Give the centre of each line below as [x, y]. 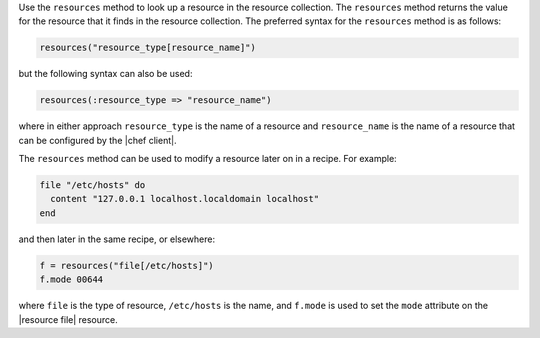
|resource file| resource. [68, 319]
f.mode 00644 [71, 279]
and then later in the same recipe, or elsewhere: [116, 239]
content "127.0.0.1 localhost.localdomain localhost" [185, 199]
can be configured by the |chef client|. [97, 140]
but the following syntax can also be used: [105, 74]
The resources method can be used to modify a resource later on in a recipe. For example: [207, 159]
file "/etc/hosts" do [92, 185]
